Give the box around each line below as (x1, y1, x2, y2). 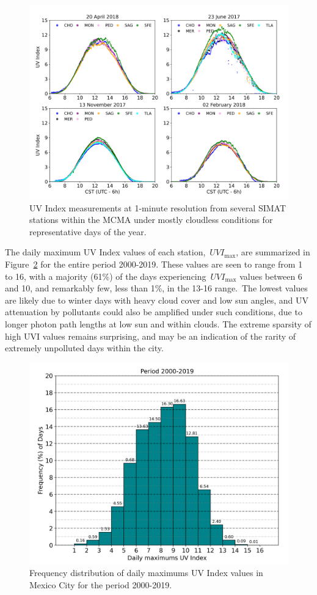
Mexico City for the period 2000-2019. (29, 578, 172, 591)
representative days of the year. (29, 225, 147, 238)
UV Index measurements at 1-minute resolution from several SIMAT (29, 201, 286, 214)
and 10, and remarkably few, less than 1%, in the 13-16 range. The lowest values (5, 282, 308, 294)
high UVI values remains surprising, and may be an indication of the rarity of (5, 329, 296, 342)
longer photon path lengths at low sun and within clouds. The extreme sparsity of (5, 317, 312, 330)
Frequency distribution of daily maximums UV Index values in (29, 566, 263, 579)
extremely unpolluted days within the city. (5, 341, 164, 354)
